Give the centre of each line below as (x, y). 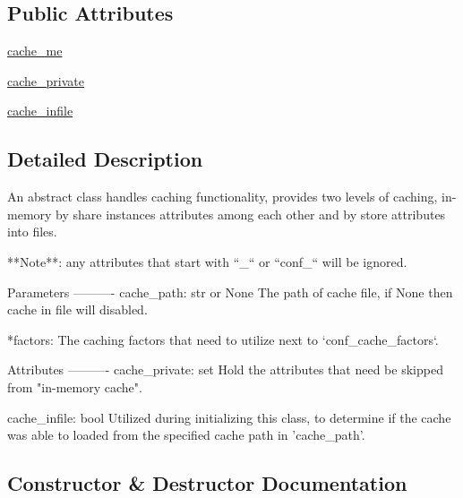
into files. (32, 232)
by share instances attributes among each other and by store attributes (251, 214)
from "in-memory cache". (75, 386)
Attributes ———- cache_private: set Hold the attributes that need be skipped (225, 369)
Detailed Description (105, 159)
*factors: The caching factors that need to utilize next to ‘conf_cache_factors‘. (223, 339)
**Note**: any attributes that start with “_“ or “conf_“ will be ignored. (207, 261)
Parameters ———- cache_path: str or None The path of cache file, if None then (230, 292)
